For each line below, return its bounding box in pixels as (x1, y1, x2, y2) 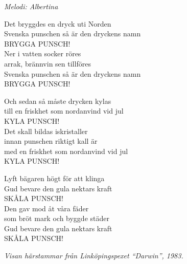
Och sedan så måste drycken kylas (4, 95, 111, 106)
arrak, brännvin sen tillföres (4, 58, 91, 69)
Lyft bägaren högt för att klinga (4, 172, 105, 183)
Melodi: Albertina (4, 1, 58, 11)
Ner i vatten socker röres (4, 48, 81, 59)
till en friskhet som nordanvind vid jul (4, 105, 124, 116)
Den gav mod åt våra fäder (4, 203, 89, 213)
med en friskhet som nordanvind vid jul (4, 145, 128, 156)
